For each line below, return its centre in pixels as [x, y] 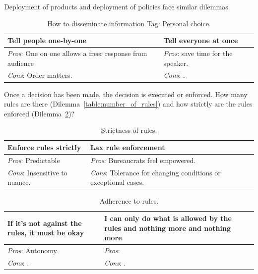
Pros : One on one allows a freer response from [77, 53]
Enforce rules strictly [44, 147]
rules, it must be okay [46, 233]
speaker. [176, 63]
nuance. [19, 182]
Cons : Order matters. [40, 75]
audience [21, 63]
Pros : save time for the [198, 53]
